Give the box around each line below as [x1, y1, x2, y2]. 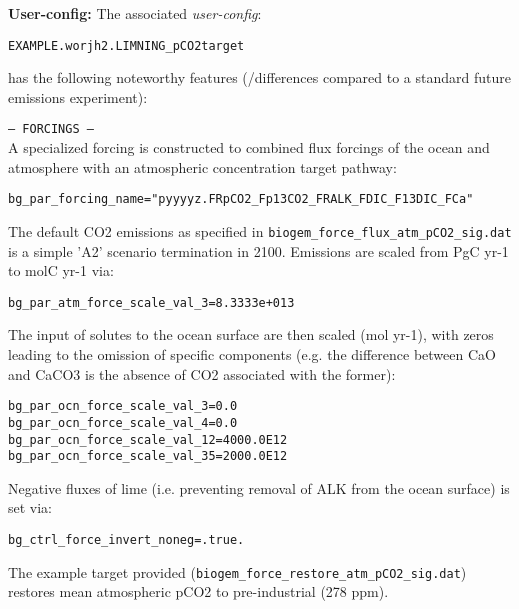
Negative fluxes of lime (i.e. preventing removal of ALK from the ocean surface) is [8, 477, 510, 498]
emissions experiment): [8, 86, 148, 107]
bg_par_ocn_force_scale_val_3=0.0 [8, 399, 238, 414]
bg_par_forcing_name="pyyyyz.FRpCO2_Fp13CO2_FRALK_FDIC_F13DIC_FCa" [8, 192, 474, 207]
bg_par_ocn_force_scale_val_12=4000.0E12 [8, 432, 288, 447]
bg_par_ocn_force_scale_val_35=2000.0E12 [8, 449, 288, 464]
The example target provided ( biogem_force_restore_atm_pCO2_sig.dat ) [8, 561, 467, 582]
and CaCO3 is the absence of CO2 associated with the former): [8, 363, 396, 384]
